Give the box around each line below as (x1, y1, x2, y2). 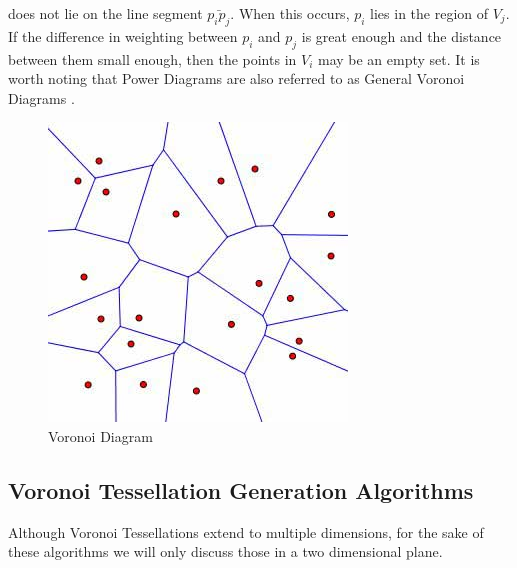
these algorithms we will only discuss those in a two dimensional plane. (8, 541, 443, 562)
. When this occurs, (230, 3, 350, 23)
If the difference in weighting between (8, 25, 238, 46)
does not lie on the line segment (8, 3, 203, 23)
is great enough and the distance (301, 25, 502, 46)
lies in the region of (370, 3, 489, 23)
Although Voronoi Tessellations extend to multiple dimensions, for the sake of (8, 521, 484, 542)
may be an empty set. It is (317, 48, 480, 69)
